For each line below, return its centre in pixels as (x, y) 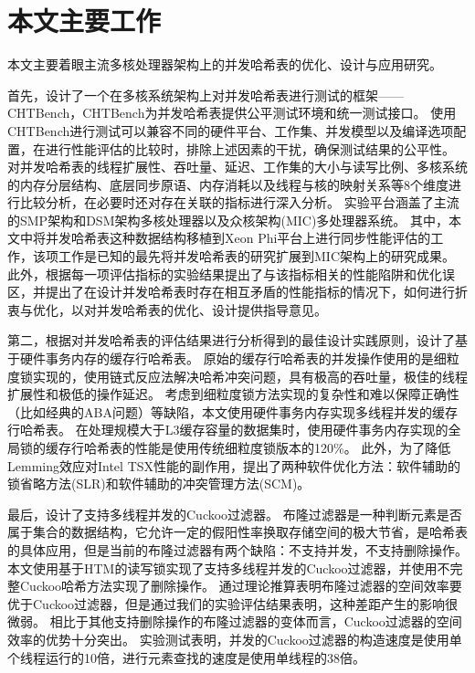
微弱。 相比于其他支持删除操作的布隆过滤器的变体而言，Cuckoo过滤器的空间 (235, 621)
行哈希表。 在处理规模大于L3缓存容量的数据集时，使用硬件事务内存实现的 (228, 430)
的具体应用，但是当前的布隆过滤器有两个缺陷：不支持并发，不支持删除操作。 (237, 549)
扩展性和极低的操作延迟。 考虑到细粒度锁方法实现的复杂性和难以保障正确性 (233, 394)
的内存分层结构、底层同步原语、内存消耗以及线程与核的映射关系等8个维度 (228, 184)
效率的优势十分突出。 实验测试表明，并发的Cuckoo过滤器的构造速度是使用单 (235, 639)
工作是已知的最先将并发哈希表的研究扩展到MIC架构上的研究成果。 (256, 256)
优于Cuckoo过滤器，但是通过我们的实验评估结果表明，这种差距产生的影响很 (233, 603)
